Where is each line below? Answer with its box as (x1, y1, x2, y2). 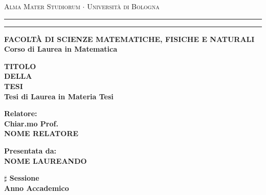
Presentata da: (4, 145, 57, 156)
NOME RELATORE (4, 128, 79, 139)
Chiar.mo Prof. (4, 118, 58, 128)
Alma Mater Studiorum (4, 1, 80, 11)
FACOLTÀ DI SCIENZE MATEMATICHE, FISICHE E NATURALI (4, 33, 255, 44)
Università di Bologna (87, 1, 160, 11)
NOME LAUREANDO (4, 155, 87, 166)
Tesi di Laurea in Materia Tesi (4, 91, 114, 101)
